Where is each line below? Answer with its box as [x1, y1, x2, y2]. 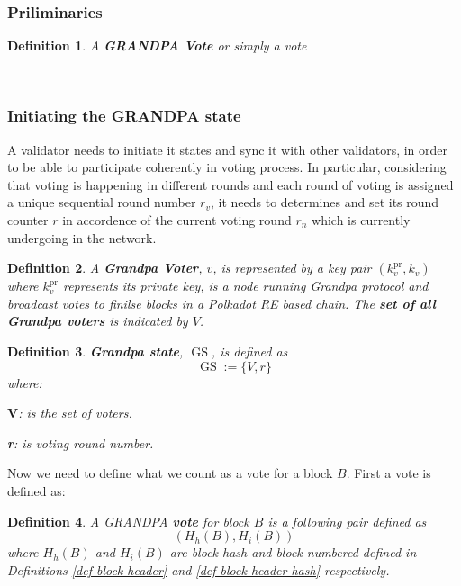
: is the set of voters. [18, 403, 132, 422]
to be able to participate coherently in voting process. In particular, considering [7, 158, 447, 176]
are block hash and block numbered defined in [169, 543, 417, 562]
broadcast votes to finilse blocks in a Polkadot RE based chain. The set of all [7, 293, 436, 312]
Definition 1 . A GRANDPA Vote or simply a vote [7, 36, 307, 55]
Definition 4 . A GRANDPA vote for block [7, 511, 249, 530]
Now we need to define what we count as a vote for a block [7, 464, 333, 482]
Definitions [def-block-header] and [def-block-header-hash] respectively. [7, 560, 390, 579]
